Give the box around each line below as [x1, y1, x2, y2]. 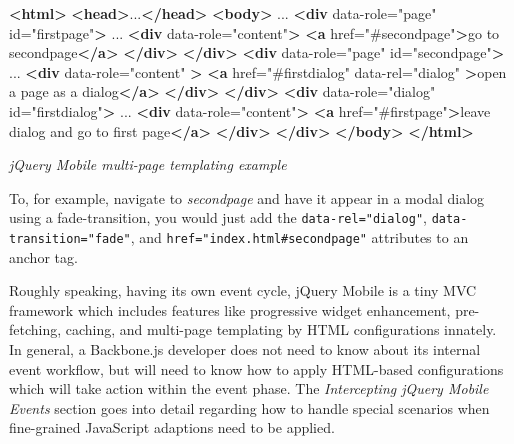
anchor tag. [9, 246, 78, 267]
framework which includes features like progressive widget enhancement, [9, 299, 451, 320]
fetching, [9, 319, 62, 340]
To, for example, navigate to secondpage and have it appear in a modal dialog [9, 187, 485, 208]
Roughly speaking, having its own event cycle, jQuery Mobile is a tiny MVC [9, 280, 477, 301]
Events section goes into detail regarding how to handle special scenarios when [9, 397, 490, 418]
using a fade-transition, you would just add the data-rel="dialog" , [9, 207, 427, 228]
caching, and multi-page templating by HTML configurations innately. [65, 319, 497, 340]
